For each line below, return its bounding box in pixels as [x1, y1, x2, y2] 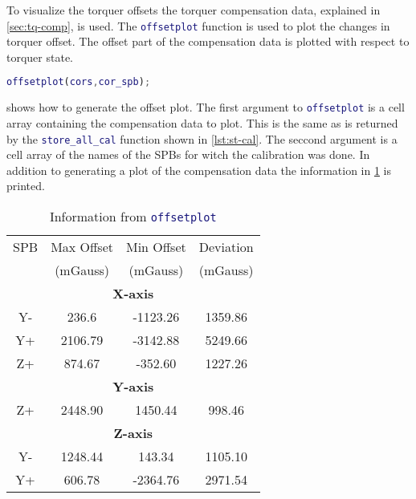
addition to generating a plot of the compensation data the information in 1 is [6, 161, 392, 178]
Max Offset [51, 237, 113, 256]
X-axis [112, 284, 154, 302]
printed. [6, 177, 45, 194]
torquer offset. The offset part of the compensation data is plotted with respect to [6, 33, 410, 50]
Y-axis [112, 377, 154, 396]
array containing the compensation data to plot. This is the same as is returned [6, 114, 398, 131]
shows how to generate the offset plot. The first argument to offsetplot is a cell [6, 99, 405, 116]
